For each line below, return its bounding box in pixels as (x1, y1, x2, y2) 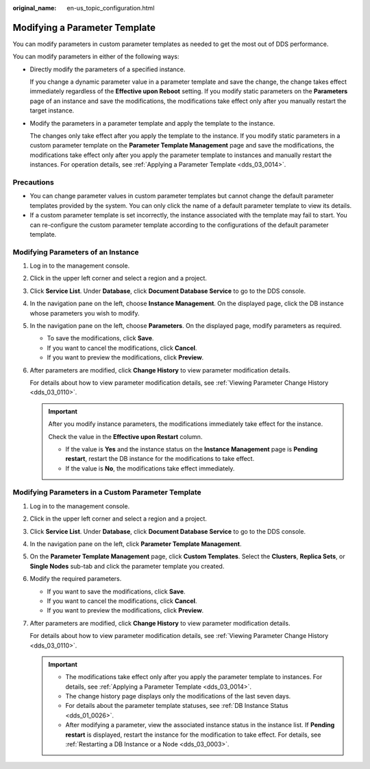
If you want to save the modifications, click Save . (47, 587, 186, 595)
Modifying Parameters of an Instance (12, 247, 140, 257)
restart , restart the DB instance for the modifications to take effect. (65, 455, 255, 463)
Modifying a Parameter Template (12, 21, 156, 34)
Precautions (12, 177, 54, 187)
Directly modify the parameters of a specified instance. (29, 65, 186, 73)
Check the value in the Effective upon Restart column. (48, 432, 203, 440)
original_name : (12, 4, 57, 12)
